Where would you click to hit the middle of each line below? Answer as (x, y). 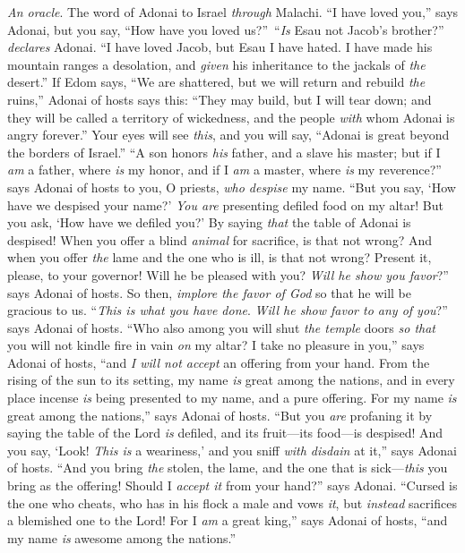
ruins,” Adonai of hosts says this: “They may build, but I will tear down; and (220, 99)
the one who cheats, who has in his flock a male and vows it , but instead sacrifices (232, 502)
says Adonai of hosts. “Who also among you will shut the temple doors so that (222, 327)
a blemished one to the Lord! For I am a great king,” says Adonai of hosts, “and (228, 520)
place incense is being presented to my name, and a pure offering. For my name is (232, 398)
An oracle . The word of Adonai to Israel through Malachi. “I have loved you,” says (233, 12)
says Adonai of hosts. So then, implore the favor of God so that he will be (210, 292)
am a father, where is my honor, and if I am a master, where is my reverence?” (224, 170)
